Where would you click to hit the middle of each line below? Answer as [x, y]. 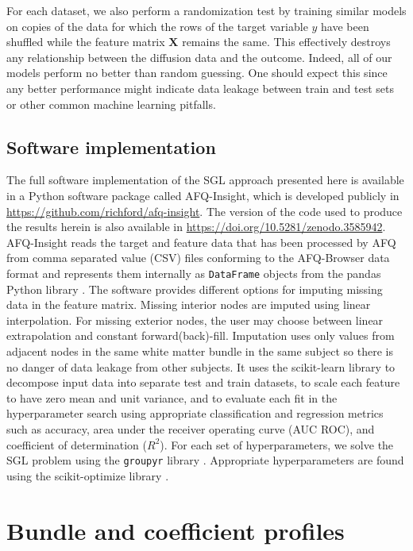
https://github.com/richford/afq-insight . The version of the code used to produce [205, 211]
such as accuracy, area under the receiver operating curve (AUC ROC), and [191, 428]
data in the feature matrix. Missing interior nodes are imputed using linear [189, 304]
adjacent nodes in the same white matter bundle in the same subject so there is [200, 351]
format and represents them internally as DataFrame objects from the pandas [194, 273]
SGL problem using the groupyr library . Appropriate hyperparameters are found [205, 460]
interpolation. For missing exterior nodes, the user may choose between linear [195, 320]
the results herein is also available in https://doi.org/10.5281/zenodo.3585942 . [196, 227]
